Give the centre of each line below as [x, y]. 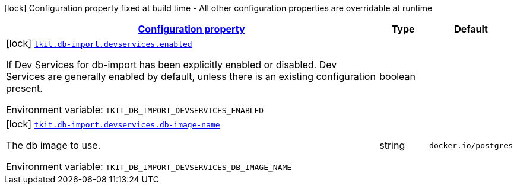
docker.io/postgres [471, 145]
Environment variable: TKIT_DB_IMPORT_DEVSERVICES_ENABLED [135, 110]
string [392, 145]
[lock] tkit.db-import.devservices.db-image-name [113, 124]
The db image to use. [53, 145]
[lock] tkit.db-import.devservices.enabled [99, 43]
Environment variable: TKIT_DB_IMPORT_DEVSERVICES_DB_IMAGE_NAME [149, 166]
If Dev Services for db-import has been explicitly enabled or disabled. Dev [172, 65]
